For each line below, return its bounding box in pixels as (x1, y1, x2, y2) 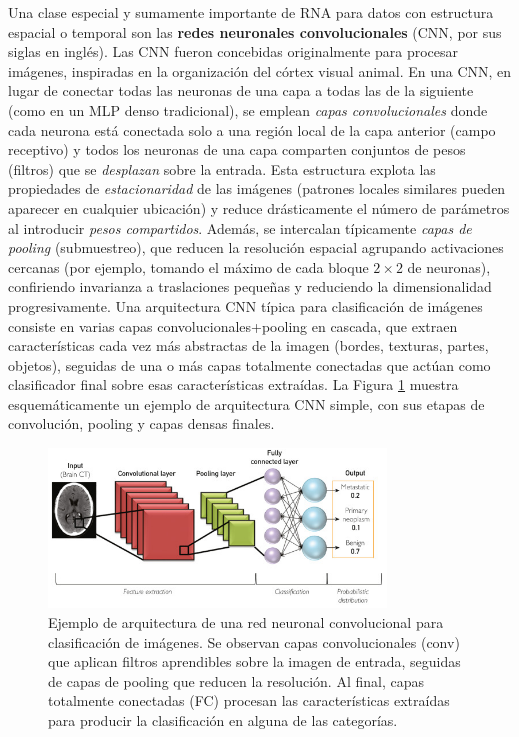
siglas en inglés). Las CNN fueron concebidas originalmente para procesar (8, 41, 459, 62)
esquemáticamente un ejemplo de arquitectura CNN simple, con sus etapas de (8, 393, 485, 414)
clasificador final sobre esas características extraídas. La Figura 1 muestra (8, 374, 459, 395)
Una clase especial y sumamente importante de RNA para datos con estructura (8, 2, 494, 22)
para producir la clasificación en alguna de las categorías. (48, 710, 398, 731)
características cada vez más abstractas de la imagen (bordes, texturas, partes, (8, 335, 489, 356)
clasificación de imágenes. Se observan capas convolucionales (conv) (48, 631, 460, 652)
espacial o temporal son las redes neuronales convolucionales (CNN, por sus (8, 21, 502, 42)
